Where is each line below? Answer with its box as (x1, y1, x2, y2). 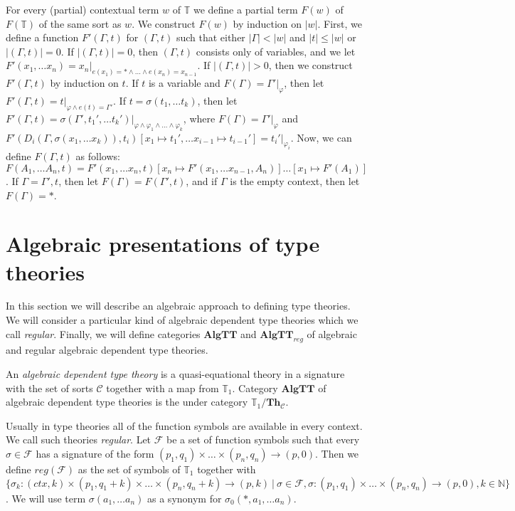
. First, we (317, 16, 363, 31)
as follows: (75, 149, 120, 164)
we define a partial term (193, 2, 298, 16)
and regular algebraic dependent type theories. (6, 342, 208, 357)
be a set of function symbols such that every (166, 432, 360, 447)
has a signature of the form (36, 446, 154, 461)
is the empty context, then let (230, 173, 360, 188)
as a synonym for (147, 490, 222, 505)
